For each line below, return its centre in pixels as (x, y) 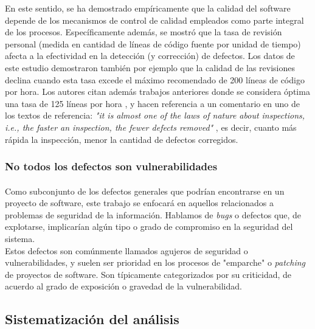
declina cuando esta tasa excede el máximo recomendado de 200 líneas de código (155, 79)
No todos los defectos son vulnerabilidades (111, 166)
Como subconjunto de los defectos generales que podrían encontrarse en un (145, 191)
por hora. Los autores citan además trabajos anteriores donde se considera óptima (157, 92)
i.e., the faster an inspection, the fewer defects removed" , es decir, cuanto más (151, 127)
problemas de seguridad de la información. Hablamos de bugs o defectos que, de (153, 214)
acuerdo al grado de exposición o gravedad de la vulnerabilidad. (123, 286)
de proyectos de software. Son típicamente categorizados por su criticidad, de (148, 274)
